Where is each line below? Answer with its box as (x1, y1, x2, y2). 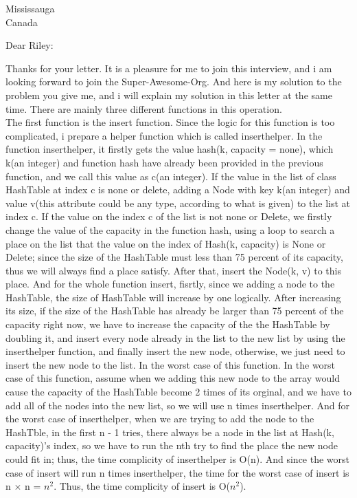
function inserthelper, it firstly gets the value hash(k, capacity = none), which (5, 142, 334, 156)
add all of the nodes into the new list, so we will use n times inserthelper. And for (5, 398, 350, 412)
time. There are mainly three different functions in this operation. (5, 101, 282, 116)
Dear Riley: (5, 38, 54, 52)
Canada (5, 14, 38, 29)
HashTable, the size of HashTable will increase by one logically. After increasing (5, 290, 341, 304)
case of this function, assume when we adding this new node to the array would (5, 371, 340, 385)
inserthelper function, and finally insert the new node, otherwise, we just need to (5, 344, 345, 358)
